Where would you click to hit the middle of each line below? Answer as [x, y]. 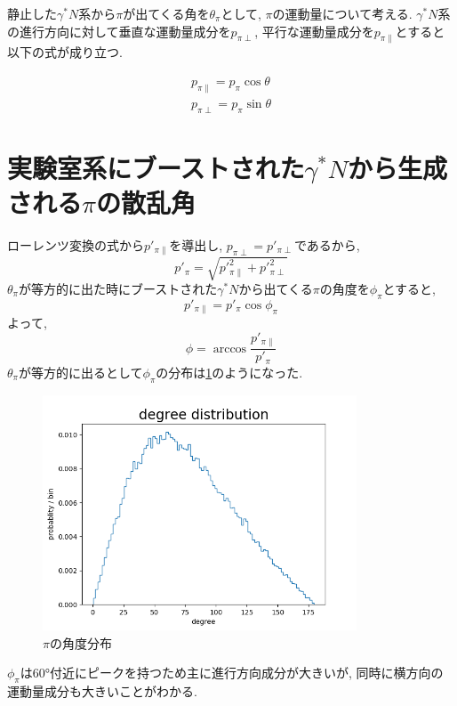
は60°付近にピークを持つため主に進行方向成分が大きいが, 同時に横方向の [232, 673]
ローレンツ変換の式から [76, 244]
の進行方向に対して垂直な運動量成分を [119, 31]
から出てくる [276, 288]
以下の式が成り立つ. [65, 52]
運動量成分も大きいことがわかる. [102, 691]
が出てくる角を [166, 13]
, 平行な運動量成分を [314, 31]
